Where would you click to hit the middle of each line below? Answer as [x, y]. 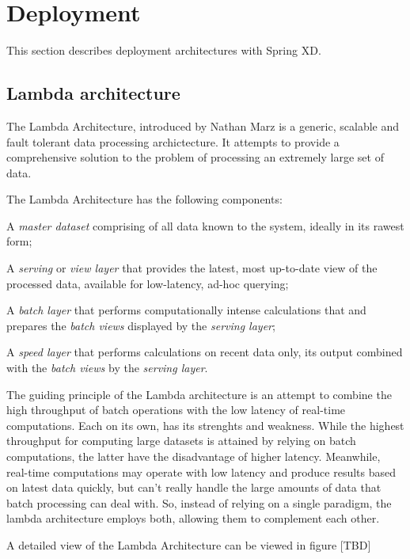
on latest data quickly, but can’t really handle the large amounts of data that [194, 487]
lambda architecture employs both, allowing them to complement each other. [193, 518]
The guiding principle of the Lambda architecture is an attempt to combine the [199, 394]
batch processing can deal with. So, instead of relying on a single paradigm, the [199, 502]
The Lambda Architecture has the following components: [144, 199]
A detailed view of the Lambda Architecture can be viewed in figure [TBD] [189, 544]
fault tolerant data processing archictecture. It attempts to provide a [173, 141]
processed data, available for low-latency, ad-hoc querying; [148, 283]
